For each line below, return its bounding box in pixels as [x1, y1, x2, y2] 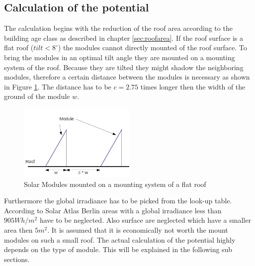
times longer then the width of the [140, 81, 246, 91]
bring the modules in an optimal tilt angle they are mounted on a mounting [4, 52, 235, 62]
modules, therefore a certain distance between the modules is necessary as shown [4, 72, 250, 82]
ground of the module [4, 91, 70, 101]
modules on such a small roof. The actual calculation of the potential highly [4, 234, 236, 245]
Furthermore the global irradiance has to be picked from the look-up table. [4, 195, 232, 206]
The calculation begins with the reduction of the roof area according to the [4, 23, 233, 33]
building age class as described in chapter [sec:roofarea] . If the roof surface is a [4, 32, 244, 43]
